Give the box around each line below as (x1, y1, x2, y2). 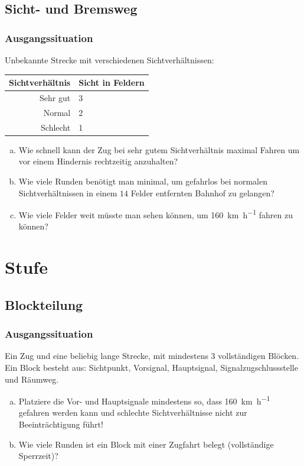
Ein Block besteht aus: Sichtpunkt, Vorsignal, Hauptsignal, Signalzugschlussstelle (5, 361, 298, 373)
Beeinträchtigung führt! (18, 418, 103, 430)
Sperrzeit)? (18, 449, 58, 462)
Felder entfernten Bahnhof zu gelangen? (130, 186, 274, 199)
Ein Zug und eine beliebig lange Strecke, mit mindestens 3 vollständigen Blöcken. (5, 350, 299, 362)
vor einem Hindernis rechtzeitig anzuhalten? (18, 155, 178, 167)
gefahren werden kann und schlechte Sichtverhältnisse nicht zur (18, 406, 247, 419)
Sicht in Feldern (79, 76, 145, 89)
